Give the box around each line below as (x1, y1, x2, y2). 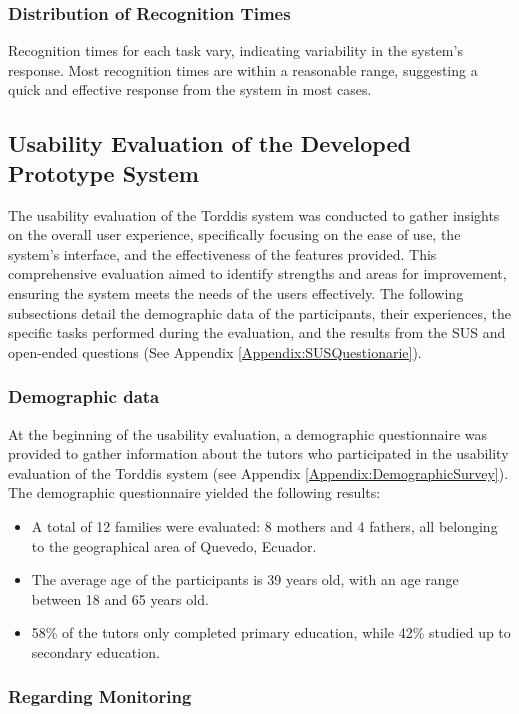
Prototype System (8, 157, 199, 188)
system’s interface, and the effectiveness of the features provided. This (8, 243, 437, 264)
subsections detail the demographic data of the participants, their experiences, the (8, 302, 511, 323)
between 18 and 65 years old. (31, 588, 209, 609)
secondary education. (31, 641, 160, 662)
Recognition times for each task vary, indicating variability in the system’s (8, 40, 463, 61)
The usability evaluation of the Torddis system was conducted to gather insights (8, 204, 500, 225)
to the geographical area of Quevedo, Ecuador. (31, 535, 317, 556)
